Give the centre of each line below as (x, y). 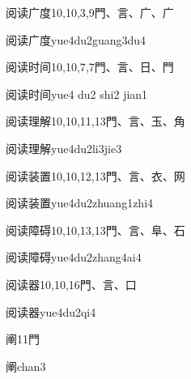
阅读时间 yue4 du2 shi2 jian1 (77, 94)
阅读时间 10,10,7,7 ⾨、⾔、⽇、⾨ (90, 67)
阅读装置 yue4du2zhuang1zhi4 (80, 203)
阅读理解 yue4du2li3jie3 (64, 148)
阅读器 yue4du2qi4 (51, 311)
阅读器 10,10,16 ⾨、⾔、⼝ (71, 284)
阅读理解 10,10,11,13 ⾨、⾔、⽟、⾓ (95, 121)
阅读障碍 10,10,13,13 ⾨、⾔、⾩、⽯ (95, 230)
